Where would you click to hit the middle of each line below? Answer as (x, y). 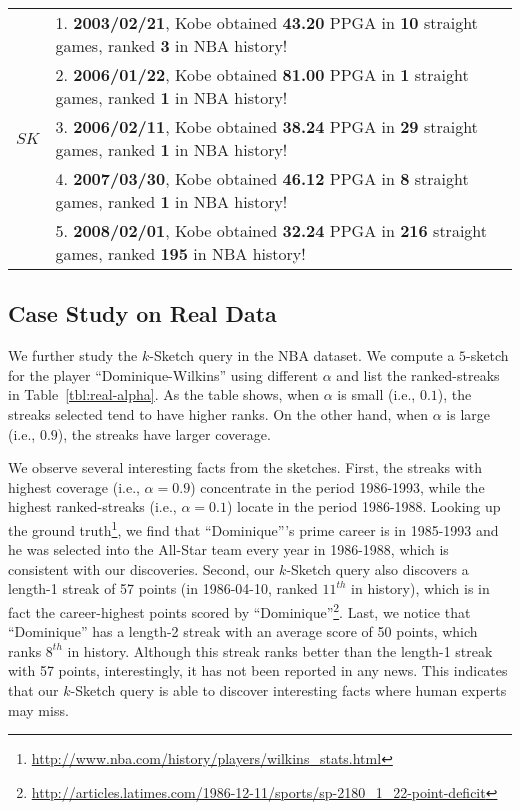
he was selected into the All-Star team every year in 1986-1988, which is (228, 549)
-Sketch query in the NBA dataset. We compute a (302, 355)
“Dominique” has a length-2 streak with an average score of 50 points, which (243, 631)
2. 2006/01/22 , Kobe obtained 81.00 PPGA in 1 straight (262, 74)
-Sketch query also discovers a (377, 568)
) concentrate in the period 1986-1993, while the (337, 486)
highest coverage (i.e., (74, 486)
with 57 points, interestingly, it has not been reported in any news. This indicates (258, 670)
